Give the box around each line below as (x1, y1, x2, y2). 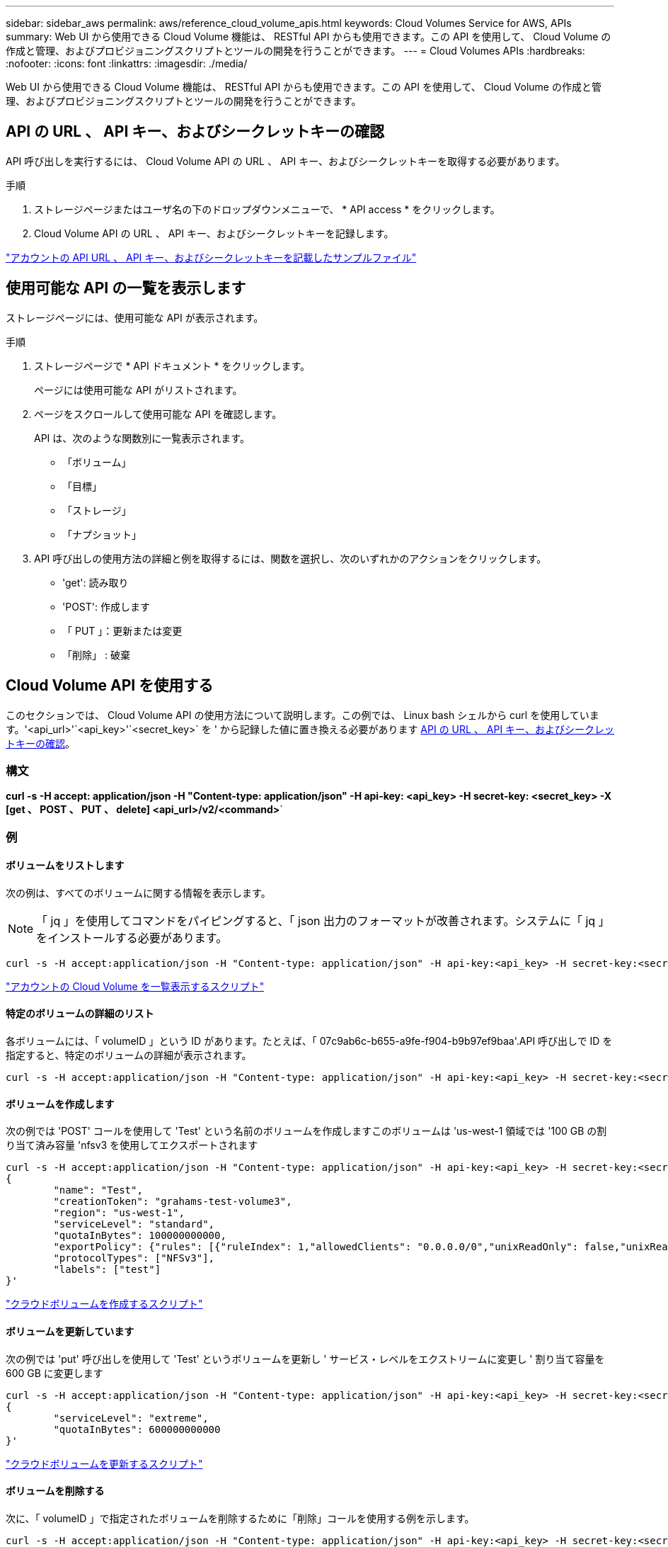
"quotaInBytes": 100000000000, (53, 1230, 226, 1242)
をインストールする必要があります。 (36, 930, 228, 945)
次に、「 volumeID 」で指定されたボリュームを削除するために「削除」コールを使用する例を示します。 (6, 1512, 475, 1524)
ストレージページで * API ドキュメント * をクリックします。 (34, 359, 311, 372)
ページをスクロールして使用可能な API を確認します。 (34, 407, 282, 420)
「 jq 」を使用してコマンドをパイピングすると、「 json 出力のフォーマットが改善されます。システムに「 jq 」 (36, 913, 610, 928)
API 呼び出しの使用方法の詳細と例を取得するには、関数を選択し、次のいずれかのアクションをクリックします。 (34, 552, 547, 565)
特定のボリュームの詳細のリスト (6, 1007, 154, 1020)
